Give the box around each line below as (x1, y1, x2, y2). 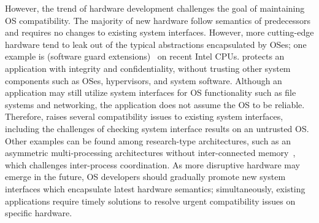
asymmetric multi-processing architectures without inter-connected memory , (5, 146, 296, 159)
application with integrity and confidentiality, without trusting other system (5, 61, 291, 74)
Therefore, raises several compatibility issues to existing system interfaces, (5, 110, 283, 123)
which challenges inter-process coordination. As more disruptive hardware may (5, 158, 300, 171)
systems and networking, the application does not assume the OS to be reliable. (5, 98, 305, 111)
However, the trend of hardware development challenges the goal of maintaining (5, 2, 305, 14)
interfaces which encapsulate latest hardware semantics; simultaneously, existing (5, 182, 306, 195)
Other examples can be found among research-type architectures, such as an (5, 134, 291, 147)
